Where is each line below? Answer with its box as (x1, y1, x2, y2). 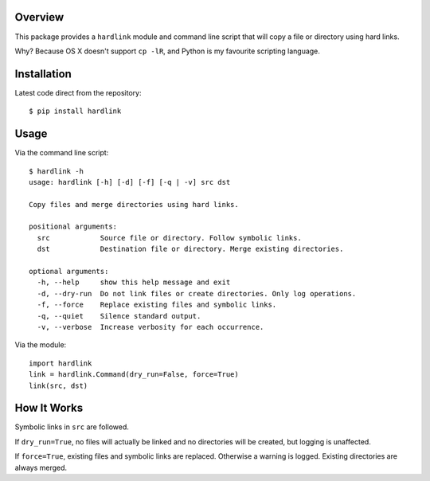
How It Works (14, 401, 84, 415)
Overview (14, 10, 64, 24)
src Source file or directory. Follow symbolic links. (37, 233, 302, 242)
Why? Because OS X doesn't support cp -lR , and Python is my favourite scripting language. (14, 46, 320, 56)
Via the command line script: (14, 148, 109, 158)
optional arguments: (29, 267, 109, 276)
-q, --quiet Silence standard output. (37, 311, 201, 320)
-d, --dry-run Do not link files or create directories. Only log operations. (37, 289, 357, 298)
